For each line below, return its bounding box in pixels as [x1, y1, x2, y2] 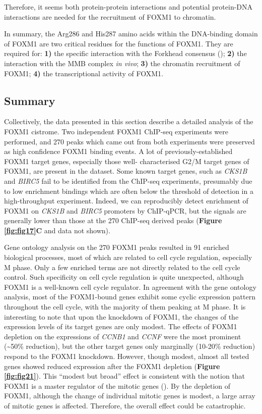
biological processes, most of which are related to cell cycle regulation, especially [4, 252, 252, 263]
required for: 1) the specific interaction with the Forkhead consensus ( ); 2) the [4, 48, 247, 59]
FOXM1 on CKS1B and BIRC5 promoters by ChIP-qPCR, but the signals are [4, 205, 246, 216]
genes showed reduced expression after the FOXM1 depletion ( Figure [4, 360, 220, 371]
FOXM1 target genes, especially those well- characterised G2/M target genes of [4, 156, 249, 166]
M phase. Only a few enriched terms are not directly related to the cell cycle [4, 262, 240, 272]
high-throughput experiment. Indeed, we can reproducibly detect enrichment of [4, 195, 248, 206]
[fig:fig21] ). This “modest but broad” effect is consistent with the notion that [4, 371, 245, 381]
